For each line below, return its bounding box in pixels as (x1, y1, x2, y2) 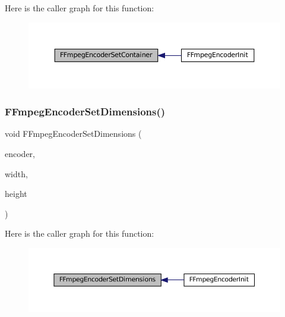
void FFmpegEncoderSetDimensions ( (5, 127, 142, 140)
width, (5, 167, 28, 180)
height (5, 187, 27, 200)
